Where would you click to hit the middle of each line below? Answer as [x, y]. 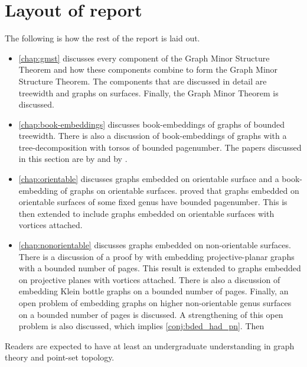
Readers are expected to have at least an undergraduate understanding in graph [150, 345]
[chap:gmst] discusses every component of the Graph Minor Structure [144, 58]
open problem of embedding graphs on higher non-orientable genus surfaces [155, 303]
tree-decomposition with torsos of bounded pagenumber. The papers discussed [160, 147]
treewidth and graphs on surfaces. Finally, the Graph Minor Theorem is [148, 92]
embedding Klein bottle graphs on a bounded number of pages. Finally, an [153, 291]
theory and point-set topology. [60, 357]
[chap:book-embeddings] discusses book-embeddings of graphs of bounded [151, 124]
